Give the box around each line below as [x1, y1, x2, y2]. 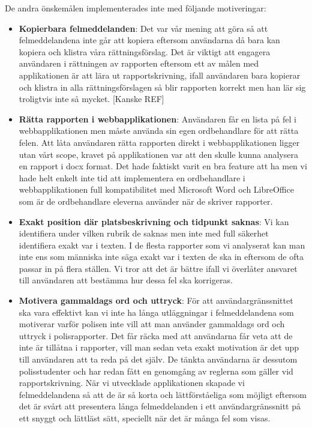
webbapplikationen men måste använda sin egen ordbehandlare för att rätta [19, 124, 299, 137]
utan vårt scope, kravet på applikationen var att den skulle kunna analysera [19, 148, 298, 160]
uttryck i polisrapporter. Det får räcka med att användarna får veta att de [19, 329, 293, 342]
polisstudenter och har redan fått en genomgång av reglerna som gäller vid [19, 364, 293, 377]
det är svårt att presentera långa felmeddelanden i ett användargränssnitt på [19, 400, 301, 412]
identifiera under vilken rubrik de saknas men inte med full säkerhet [19, 227, 269, 240]
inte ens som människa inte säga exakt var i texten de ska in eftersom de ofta [19, 250, 304, 263]
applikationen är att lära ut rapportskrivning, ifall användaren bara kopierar [19, 68, 301, 81]
